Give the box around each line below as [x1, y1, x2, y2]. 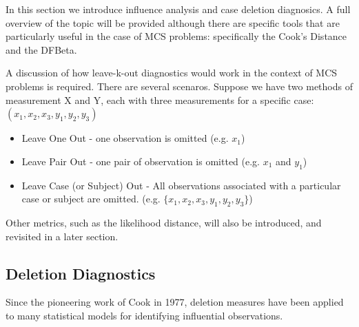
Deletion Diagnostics [6, 262, 156, 284]
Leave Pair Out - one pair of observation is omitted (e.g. [21, 154, 260, 168]
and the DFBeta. [6, 42, 77, 56]
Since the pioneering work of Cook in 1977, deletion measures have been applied [6, 295, 344, 309]
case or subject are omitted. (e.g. [21, 191, 161, 206]
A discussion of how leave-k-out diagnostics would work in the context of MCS [6, 65, 338, 80]
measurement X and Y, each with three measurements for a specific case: [6, 92, 314, 107]
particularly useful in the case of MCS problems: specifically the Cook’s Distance [6, 29, 347, 43]
